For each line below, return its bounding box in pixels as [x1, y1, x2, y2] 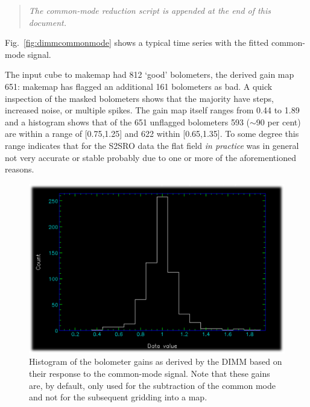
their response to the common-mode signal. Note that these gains [29, 367, 270, 380]
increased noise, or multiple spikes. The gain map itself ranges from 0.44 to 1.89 [5, 104, 300, 116]
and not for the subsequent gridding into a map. [29, 391, 207, 403]
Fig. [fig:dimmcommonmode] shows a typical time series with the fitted [5, 36, 269, 49]
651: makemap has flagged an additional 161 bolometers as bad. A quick [5, 80, 273, 92]
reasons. [5, 163, 34, 175]
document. [28, 16, 67, 28]
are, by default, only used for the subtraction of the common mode [29, 379, 276, 391]
